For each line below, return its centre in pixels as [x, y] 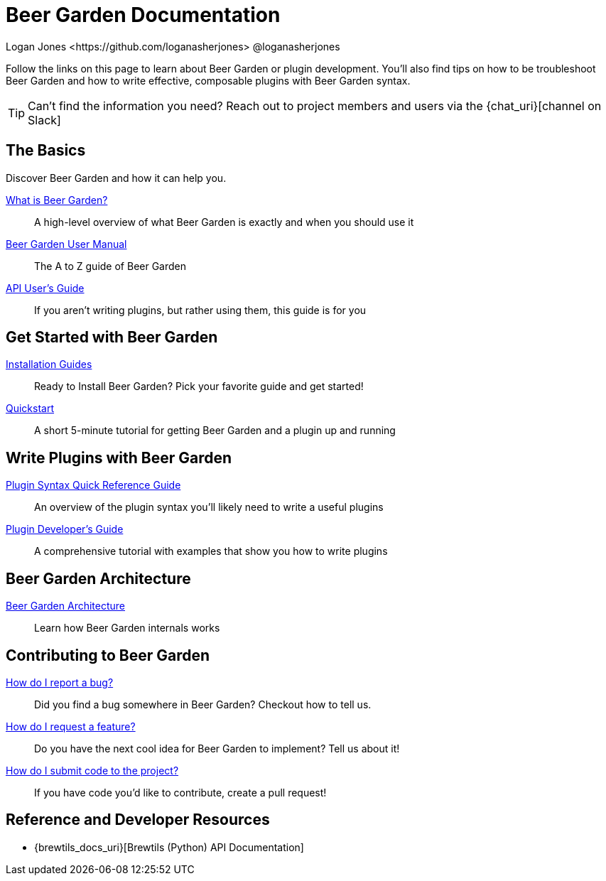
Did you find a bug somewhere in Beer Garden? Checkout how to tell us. [203, 704]
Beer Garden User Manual [66, 244]
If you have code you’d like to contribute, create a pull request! [180, 792]
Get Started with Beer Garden [112, 337]
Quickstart [30, 409]
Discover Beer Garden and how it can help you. [116, 178]
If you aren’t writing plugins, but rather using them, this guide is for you [200, 310]
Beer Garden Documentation [143, 15]
